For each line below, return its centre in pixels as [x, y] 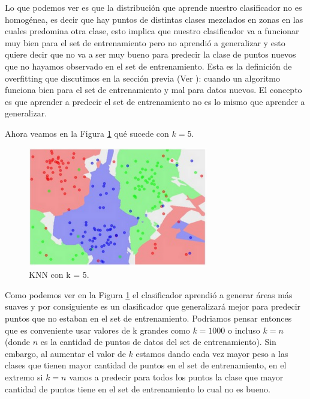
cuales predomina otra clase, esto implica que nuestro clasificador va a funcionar [152, 31]
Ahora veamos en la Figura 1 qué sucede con [87, 133]
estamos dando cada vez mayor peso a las [212, 353]
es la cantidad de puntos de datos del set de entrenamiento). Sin [158, 342]
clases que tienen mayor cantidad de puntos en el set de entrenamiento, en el [146, 365]
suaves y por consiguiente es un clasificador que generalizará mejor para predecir [153, 306]
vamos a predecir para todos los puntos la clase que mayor [176, 377]
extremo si [24, 377]
